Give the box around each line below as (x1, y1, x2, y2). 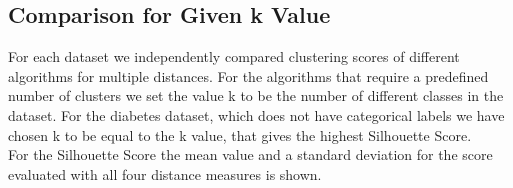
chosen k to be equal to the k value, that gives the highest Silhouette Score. (8, 124, 472, 145)
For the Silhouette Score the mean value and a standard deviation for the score (8, 144, 493, 165)
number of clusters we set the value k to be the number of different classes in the (8, 85, 504, 106)
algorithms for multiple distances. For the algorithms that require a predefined (8, 65, 489, 86)
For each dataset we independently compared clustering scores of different (8, 46, 460, 67)
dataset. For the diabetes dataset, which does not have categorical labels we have (8, 104, 505, 125)
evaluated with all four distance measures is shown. (8, 163, 322, 184)
